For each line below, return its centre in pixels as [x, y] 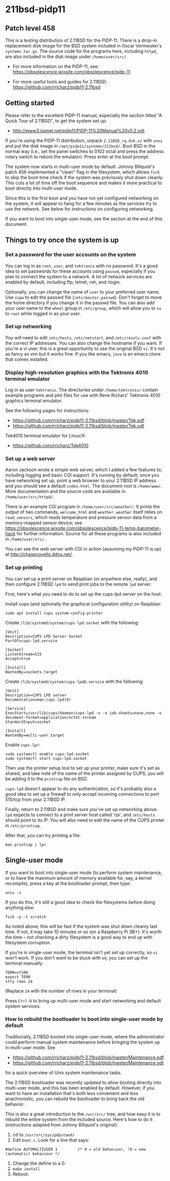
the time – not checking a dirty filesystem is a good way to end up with [79, 937]
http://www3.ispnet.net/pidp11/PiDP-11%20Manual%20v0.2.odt [79, 130]
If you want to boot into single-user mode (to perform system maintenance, [84, 872]
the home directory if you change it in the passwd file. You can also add [80, 303]
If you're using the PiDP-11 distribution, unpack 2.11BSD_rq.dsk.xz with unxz [84, 140]
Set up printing [24, 567]
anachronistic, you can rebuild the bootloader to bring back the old [75, 1099]
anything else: [20, 907]
